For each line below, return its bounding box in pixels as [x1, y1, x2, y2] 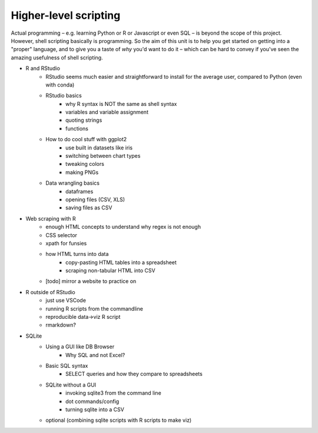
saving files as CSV [65, 204, 112, 211]
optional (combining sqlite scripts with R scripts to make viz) [45, 417, 192, 424]
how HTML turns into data [45, 251, 109, 258]
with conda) [45, 81, 75, 88]
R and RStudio [25, 65, 60, 72]
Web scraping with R [25, 215, 76, 222]
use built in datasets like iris [65, 144, 132, 151]
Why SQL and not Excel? [65, 351, 125, 358]
